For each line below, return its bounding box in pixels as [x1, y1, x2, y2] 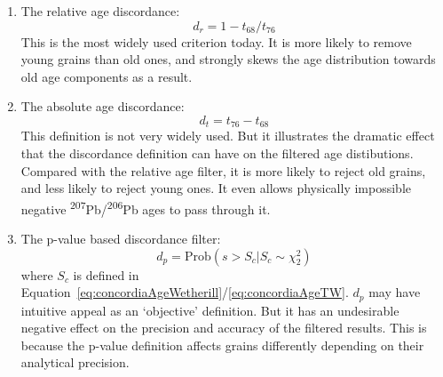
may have [368, 283, 421, 301]
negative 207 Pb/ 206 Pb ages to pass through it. [20, 197, 271, 218]
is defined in [73, 265, 139, 284]
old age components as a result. [20, 67, 193, 85]
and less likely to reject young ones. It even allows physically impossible [20, 179, 412, 197]
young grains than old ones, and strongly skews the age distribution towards [20, 50, 436, 68]
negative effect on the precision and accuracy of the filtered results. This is [20, 318, 427, 337]
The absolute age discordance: [20, 97, 185, 116]
